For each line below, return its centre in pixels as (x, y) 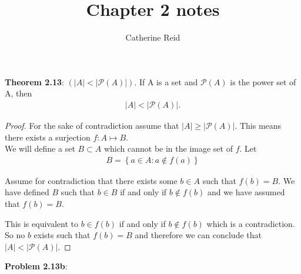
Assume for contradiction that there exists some (91, 180)
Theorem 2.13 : (34, 81)
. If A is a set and (166, 81)
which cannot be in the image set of (168, 148)
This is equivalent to (41, 223)
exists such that (62, 235)
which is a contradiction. (251, 223)
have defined (27, 192)
